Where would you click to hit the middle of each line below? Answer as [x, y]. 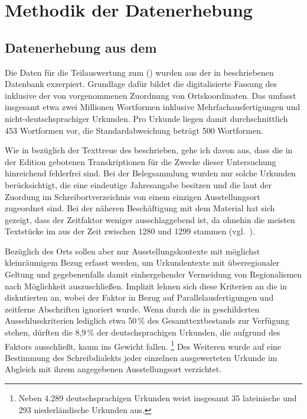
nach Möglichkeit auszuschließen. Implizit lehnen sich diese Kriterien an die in [146, 286]
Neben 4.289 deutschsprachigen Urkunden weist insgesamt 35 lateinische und [158, 398]
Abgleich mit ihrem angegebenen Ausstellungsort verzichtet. [113, 369]
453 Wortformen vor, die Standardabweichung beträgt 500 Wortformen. [134, 130]
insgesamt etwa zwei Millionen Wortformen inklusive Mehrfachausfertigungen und [153, 107]
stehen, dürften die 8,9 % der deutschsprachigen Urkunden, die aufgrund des [143, 332]
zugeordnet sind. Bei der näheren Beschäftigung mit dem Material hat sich [140, 208]
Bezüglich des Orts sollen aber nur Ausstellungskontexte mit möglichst [133, 251]
